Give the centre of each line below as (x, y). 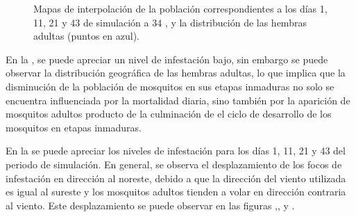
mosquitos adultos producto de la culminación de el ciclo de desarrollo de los (169, 114)
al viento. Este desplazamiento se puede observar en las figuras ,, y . (150, 205)
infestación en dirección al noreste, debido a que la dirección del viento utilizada (176, 178)
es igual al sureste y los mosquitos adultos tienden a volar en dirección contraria (176, 192)
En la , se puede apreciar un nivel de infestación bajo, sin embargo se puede (167, 59)
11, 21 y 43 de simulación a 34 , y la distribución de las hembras (170, 22)
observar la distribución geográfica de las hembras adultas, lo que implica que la (176, 73)
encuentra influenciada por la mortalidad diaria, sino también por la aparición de (178, 100)
